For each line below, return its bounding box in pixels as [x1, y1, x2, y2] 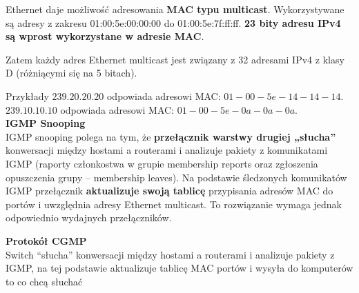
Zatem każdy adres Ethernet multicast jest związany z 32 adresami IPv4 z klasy [6, 52, 345, 66]
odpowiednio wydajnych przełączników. [6, 210, 172, 225]
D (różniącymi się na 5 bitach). [6, 65, 137, 80]
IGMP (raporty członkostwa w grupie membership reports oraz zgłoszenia [6, 156, 318, 170]
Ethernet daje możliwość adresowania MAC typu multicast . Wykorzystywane [6, 2, 345, 16]
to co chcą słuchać [6, 274, 83, 288]
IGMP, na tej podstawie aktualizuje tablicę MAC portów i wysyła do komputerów [6, 261, 353, 275]
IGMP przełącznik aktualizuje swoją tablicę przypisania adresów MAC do [6, 183, 333, 198]
